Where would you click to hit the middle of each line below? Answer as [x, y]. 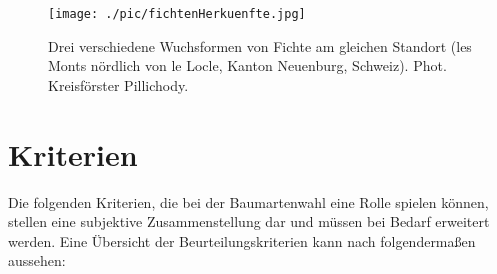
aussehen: [37, 260]
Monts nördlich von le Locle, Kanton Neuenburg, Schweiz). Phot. [247, 65]
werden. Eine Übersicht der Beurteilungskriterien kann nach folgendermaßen [242, 240]
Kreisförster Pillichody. [118, 84]
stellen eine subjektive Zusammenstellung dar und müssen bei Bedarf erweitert [249, 221]
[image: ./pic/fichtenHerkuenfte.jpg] [177, 14]
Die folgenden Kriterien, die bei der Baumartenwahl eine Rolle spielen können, [248, 201]
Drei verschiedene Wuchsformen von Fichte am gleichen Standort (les [260, 45]
